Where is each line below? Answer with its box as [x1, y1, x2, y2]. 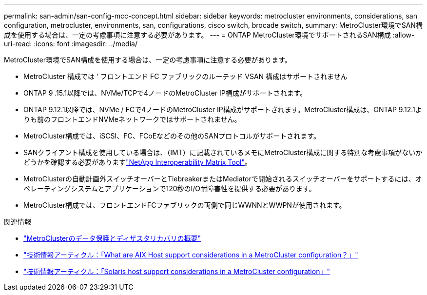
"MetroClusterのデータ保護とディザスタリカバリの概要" [23, 234, 201, 242]
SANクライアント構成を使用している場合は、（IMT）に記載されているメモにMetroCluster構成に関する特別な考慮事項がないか [23, 148, 423, 157]
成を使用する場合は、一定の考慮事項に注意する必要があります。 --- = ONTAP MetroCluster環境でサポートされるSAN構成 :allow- [4, 31, 415, 39]
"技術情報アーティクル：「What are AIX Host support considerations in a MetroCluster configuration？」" [23, 251, 358, 259]
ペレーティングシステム [23, 184, 98, 193]
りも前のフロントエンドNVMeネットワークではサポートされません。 [23, 115, 241, 123]
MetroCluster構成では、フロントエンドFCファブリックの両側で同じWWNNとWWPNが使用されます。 [23, 201, 346, 209]
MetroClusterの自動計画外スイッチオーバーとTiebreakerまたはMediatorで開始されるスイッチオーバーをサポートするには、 [23, 175, 415, 183]
